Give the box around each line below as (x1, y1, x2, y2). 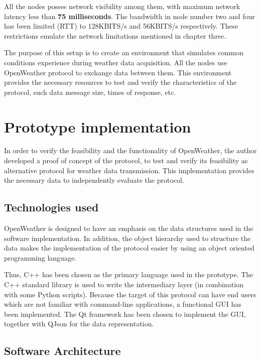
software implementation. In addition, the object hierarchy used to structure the (4, 232, 251, 243)
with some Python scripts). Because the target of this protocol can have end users (4, 289, 256, 299)
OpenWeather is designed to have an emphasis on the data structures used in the (4, 223, 253, 233)
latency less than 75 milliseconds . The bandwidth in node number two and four (4, 11, 255, 21)
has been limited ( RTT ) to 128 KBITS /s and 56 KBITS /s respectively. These (4, 21, 238, 31)
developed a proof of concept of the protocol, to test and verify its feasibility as (4, 155, 248, 166)
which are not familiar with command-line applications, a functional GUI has (4, 299, 241, 309)
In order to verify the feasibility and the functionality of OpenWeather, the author (4, 145, 257, 156)
